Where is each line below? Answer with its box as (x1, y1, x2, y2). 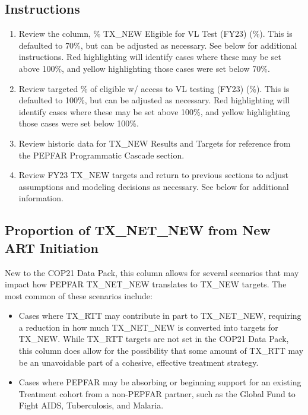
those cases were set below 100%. (18, 117, 139, 129)
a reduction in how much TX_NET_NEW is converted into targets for (18, 321, 278, 333)
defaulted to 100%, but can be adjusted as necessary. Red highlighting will (18, 94, 290, 106)
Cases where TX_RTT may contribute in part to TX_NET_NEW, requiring (18, 309, 301, 322)
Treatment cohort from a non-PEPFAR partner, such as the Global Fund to (18, 387, 296, 400)
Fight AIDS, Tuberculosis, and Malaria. (18, 399, 164, 411)
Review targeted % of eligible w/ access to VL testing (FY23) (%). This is (18, 82, 290, 94)
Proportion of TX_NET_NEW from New (5, 221, 271, 239)
